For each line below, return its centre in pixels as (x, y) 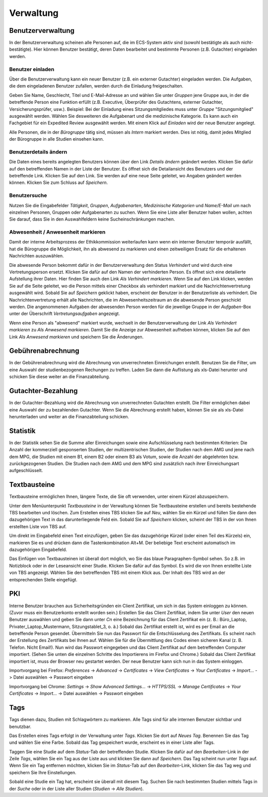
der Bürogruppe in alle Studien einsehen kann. (57, 139)
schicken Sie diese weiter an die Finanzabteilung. (60, 377)
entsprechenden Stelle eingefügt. (43, 579)
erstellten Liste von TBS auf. (38, 526)
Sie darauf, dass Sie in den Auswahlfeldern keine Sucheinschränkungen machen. (92, 219)
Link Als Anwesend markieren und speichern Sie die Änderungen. (76, 337)
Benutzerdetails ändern (38, 152)
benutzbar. (20, 726)
